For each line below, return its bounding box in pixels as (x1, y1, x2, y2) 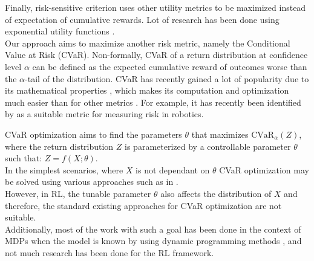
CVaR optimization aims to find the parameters (5, 127, 182, 140)
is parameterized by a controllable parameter (125, 140, 291, 152)
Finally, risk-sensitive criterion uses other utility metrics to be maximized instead (5, 1, 306, 13)
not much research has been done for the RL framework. (5, 246, 214, 259)
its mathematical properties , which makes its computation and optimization (5, 84, 289, 97)
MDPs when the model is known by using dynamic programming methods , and (5, 234, 302, 247)
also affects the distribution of (160, 187, 272, 199)
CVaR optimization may (219, 163, 309, 176)
